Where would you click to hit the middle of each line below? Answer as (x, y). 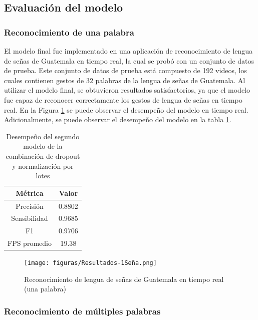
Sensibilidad (30, 218)
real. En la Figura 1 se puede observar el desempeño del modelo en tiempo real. (126, 109)
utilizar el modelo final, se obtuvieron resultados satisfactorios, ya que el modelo (127, 90)
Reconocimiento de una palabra (69, 32)
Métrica (30, 193)
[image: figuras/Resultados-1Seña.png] (90, 263)
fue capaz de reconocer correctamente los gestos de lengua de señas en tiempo (123, 99)
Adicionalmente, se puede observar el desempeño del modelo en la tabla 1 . (118, 119)
